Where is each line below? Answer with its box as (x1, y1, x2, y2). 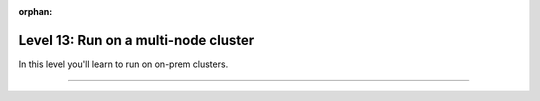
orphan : (18, 6, 53, 17)
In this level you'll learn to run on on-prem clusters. (18, 58, 229, 70)
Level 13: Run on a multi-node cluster (18, 31, 255, 49)
